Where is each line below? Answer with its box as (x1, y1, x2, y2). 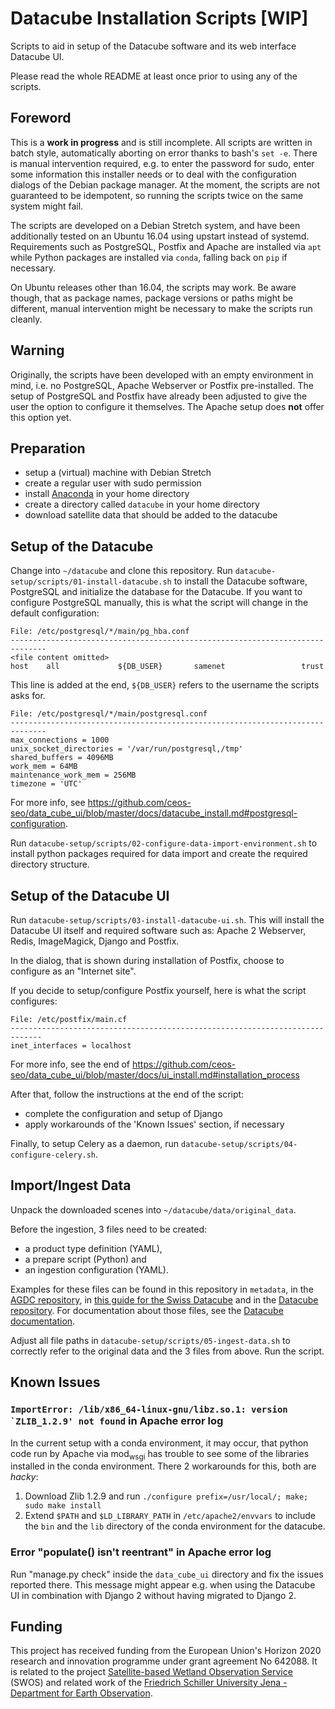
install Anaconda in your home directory (24, 488, 190, 500)
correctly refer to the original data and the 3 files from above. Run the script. (10, 1345, 325, 1357)
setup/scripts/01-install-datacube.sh (10, 577, 172, 587)
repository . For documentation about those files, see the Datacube (10, 1304, 284, 1316)
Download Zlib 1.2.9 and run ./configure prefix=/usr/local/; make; (24, 1490, 309, 1502)
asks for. (10, 690, 46, 702)
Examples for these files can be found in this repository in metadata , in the (10, 1283, 314, 1295)
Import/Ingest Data (10, 1177, 132, 1194)
